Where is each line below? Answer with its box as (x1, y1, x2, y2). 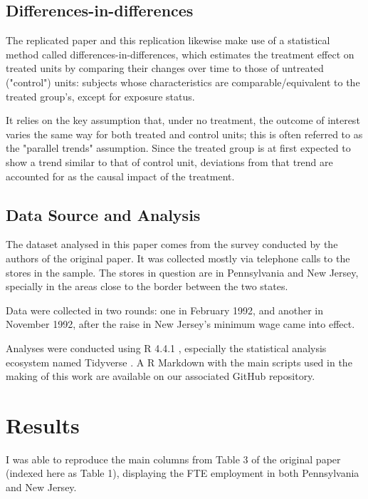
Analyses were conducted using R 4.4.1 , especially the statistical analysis (6, 340, 327, 355)
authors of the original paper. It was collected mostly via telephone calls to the (6, 250, 350, 265)
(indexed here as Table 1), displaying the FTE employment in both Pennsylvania (6, 465, 359, 480)
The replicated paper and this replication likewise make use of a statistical (6, 33, 330, 48)
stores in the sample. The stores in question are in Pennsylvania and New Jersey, (6, 264, 359, 279)
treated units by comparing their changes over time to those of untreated (6, 61, 324, 76)
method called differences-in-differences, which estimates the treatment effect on (6, 46, 354, 61)
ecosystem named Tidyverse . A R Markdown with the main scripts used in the (6, 354, 352, 369)
